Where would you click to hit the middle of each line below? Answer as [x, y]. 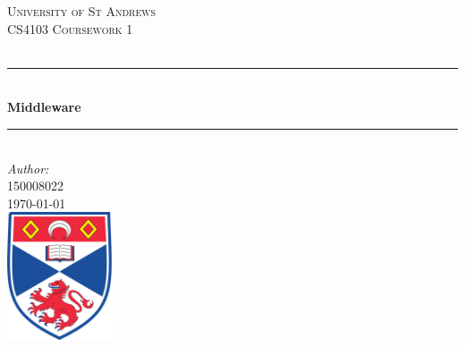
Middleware [44, 107]
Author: [28, 168]
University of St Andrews [82, 11]
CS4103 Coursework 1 [70, 28]
